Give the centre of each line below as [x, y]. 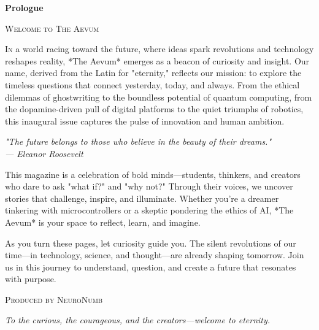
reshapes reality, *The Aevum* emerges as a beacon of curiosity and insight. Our [157, 60]
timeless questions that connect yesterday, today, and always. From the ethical [152, 84]
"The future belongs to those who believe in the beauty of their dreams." [138, 141]
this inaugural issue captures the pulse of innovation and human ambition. [145, 121]
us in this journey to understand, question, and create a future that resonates [151, 267]
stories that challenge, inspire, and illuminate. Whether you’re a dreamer [142, 198]
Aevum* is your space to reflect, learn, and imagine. [103, 222]
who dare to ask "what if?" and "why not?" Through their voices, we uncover [149, 186]
